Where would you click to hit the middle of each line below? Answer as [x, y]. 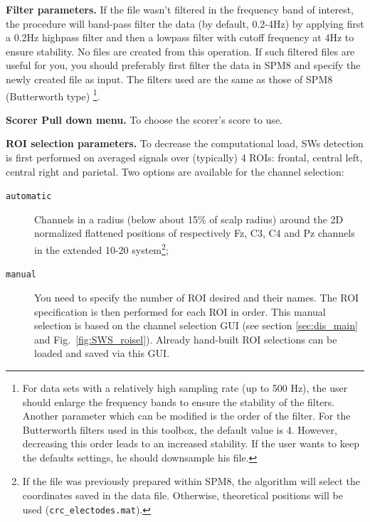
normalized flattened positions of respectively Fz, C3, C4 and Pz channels [195, 233]
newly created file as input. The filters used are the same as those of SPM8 [169, 79]
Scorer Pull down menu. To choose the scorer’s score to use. [144, 119]
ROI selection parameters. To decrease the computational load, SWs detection [185, 143]
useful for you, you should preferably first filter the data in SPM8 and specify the [183, 65]
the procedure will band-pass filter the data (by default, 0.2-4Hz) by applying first [185, 23]
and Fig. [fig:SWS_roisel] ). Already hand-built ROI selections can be [186, 339]
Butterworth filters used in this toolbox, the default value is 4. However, [180, 429]
